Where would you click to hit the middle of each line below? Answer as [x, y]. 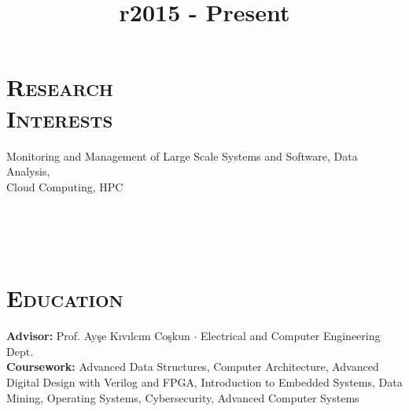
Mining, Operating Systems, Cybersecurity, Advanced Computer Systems [183, 397]
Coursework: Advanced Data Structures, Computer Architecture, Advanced [193, 367]
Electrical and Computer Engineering [291, 336]
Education [65, 298]
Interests [60, 118]
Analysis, [28, 171]
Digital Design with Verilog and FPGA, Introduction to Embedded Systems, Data [204, 381]
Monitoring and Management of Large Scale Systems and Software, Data [182, 156]
